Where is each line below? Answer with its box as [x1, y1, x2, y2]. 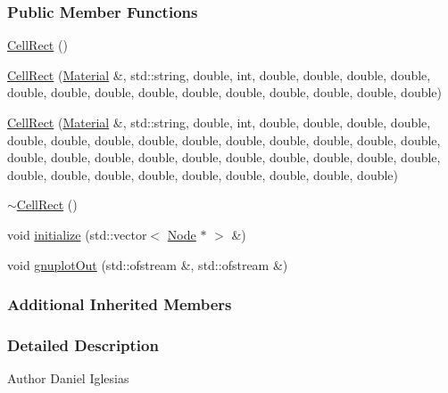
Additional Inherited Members [7, 293, 232, 315]
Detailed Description [7, 333, 159, 356]
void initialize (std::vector [7, 225, 147, 243]
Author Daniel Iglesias [7, 369, 129, 388]
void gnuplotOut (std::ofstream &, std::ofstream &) [7, 255, 288, 274]
